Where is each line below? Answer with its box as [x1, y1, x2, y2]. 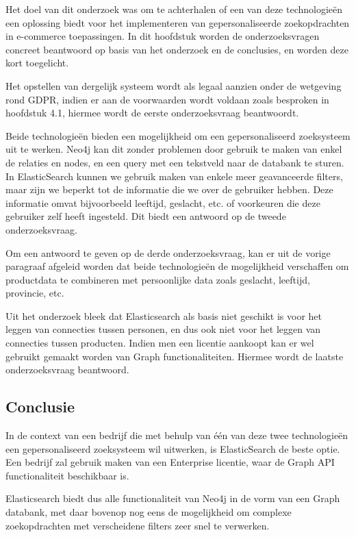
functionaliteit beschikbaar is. [5, 468, 129, 482]
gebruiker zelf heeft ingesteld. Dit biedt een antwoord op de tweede [5, 209, 286, 223]
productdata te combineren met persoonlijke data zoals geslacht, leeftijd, [5, 272, 310, 286]
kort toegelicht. [5, 55, 69, 70]
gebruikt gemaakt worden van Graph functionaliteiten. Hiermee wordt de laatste [5, 349, 344, 363]
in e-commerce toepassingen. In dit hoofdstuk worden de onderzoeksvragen [5, 29, 320, 43]
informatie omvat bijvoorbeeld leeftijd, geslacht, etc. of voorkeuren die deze [5, 195, 320, 210]
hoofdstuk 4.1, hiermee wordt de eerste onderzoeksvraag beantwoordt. [5, 105, 299, 120]
